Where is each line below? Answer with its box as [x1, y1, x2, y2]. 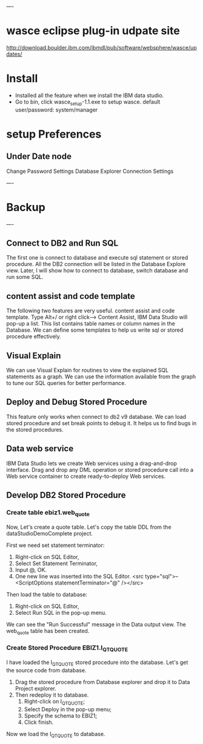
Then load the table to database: [6, 591, 88, 598]
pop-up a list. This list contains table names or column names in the [6, 320, 176, 327]
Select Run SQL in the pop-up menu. [15, 609, 107, 616]
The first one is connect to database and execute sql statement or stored [6, 254, 188, 261]
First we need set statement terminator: [6, 541, 105, 549]
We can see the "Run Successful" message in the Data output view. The [6, 620, 186, 628]
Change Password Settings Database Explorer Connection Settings [6, 167, 174, 175]
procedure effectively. [6, 333, 62, 340]
